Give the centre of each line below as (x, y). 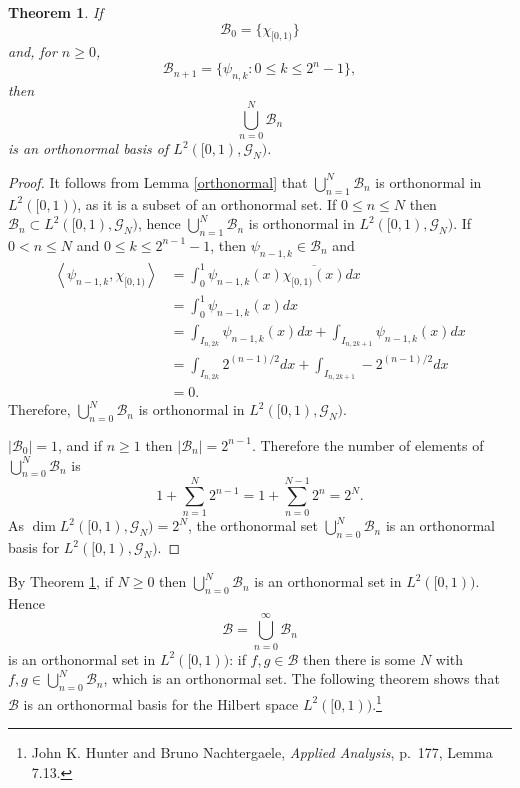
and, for (32, 51)
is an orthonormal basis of (88, 148)
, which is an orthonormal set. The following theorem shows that (301, 678)
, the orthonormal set (252, 525)
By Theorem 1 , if (60, 581)
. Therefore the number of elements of (367, 444)
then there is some (359, 658)
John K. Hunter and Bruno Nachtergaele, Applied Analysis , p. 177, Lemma (262, 752)
